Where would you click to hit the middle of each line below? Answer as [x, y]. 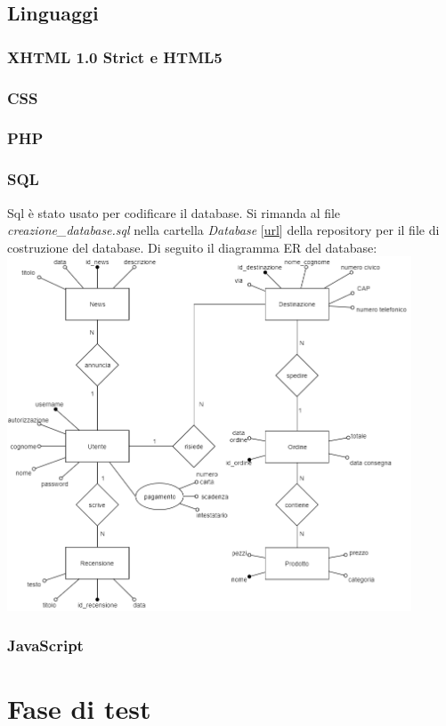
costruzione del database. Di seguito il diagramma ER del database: [192, 247]
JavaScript [45, 645]
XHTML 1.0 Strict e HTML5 [115, 56]
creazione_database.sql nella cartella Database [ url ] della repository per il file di [223, 230]
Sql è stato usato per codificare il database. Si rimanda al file [174, 212]
